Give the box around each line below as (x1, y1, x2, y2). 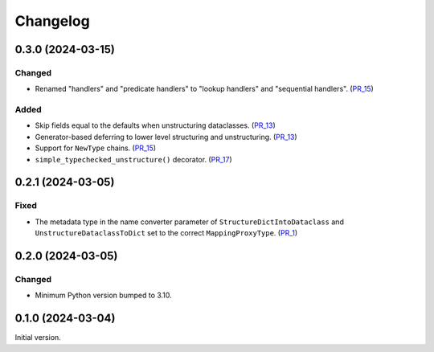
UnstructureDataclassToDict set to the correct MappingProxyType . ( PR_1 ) (35, 228, 298, 238)
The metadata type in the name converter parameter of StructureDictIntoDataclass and (35, 217, 345, 227)
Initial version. (14, 333, 62, 342)
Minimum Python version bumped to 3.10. (35, 290, 172, 301)
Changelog (14, 12, 90, 30)
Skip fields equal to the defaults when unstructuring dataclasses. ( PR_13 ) (35, 121, 276, 130)
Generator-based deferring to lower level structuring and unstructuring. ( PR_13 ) (35, 132, 297, 141)
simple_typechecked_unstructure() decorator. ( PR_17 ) (35, 154, 232, 164)
